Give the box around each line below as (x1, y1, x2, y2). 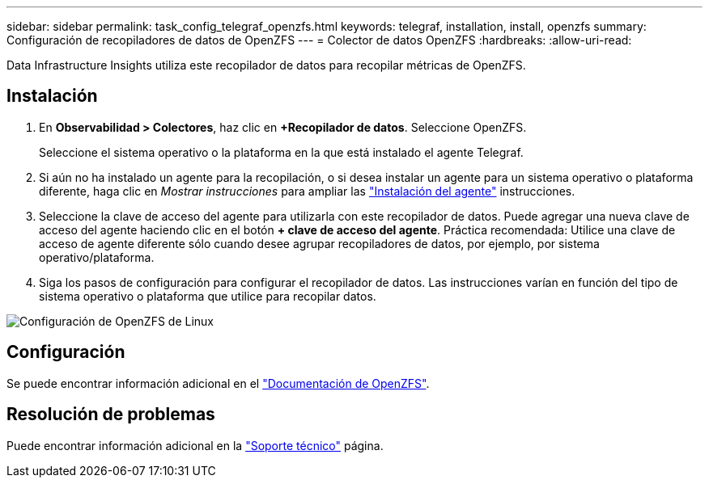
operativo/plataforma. (39, 250, 155, 264)
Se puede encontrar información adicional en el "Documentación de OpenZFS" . (6, 376, 430, 390)
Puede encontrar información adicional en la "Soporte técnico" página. (6, 438, 384, 452)
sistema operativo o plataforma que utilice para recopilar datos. (39, 288, 376, 303)
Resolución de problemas (6, 404, 215, 425)
